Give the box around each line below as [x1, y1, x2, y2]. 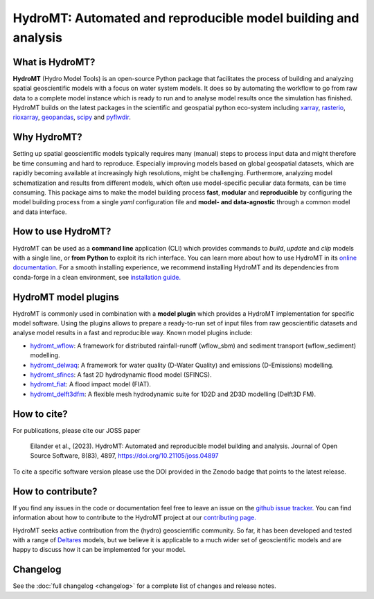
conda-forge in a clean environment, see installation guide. [12, 273, 181, 281]
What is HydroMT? [12, 56, 96, 68]
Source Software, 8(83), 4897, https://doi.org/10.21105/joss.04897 [30, 452, 219, 460]
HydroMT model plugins [12, 291, 120, 303]
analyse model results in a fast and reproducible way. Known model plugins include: [12, 329, 253, 337]
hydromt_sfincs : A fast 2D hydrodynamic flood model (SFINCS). [30, 370, 212, 379]
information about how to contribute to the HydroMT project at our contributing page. [12, 513, 256, 522]
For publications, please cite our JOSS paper [12, 426, 141, 434]
